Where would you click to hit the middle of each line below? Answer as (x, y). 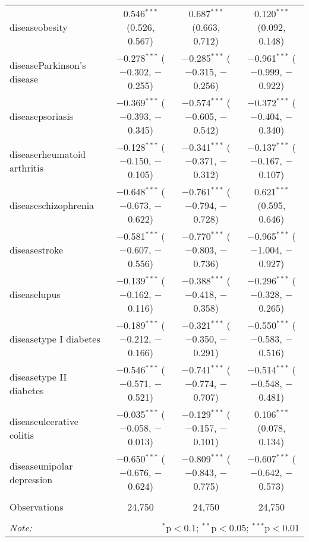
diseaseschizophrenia (52, 205)
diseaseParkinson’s (48, 65)
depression (31, 479)
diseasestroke (37, 250)
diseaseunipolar (41, 465)
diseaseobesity (39, 27)
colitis (22, 435)
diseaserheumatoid (48, 154)
